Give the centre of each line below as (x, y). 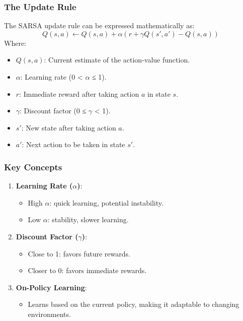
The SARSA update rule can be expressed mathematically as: (99, 25)
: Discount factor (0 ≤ (53, 111)
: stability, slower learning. (88, 219)
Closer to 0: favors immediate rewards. (87, 270)
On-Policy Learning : (51, 287)
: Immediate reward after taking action (79, 93)
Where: (15, 43)
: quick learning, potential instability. (106, 202)
